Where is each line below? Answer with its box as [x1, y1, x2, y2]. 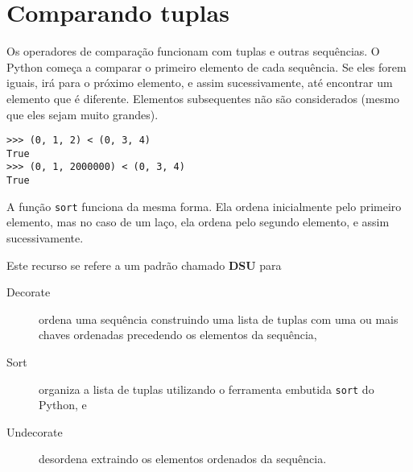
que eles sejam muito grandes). [6, 106, 159, 122]
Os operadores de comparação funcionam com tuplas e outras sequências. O [6, 43, 380, 60]
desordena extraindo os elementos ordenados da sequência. [39, 450, 327, 467]
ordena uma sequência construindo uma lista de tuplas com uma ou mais [39, 310, 399, 327]
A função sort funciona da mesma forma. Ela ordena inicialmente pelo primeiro [6, 197, 402, 214]
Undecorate [6, 423, 63, 440]
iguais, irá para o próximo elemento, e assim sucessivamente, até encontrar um [6, 74, 393, 91]
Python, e [39, 396, 87, 413]
